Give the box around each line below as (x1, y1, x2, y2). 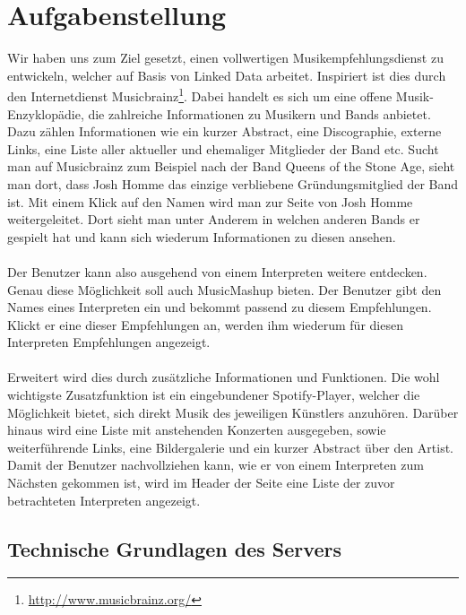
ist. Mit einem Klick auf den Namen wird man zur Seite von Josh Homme (7, 192, 413, 211)
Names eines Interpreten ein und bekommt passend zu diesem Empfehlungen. (7, 298, 432, 316)
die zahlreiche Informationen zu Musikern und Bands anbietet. (88, 104, 431, 123)
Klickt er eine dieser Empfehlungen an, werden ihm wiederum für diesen (7, 315, 403, 333)
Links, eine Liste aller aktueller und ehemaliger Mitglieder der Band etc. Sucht (7, 139, 439, 158)
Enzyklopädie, (7, 104, 84, 123)
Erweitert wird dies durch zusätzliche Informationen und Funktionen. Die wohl (7, 368, 440, 386)
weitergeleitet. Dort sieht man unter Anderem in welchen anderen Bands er (7, 210, 420, 229)
